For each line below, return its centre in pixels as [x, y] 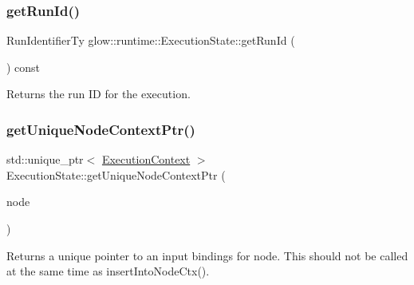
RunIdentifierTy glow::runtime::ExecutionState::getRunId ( [151, 40]
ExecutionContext [146, 159]
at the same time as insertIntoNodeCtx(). [108, 271]
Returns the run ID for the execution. [99, 94]
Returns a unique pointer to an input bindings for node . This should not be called [207, 255]
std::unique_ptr [45, 159]
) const [24, 67]
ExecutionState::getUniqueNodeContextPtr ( [116, 174]
